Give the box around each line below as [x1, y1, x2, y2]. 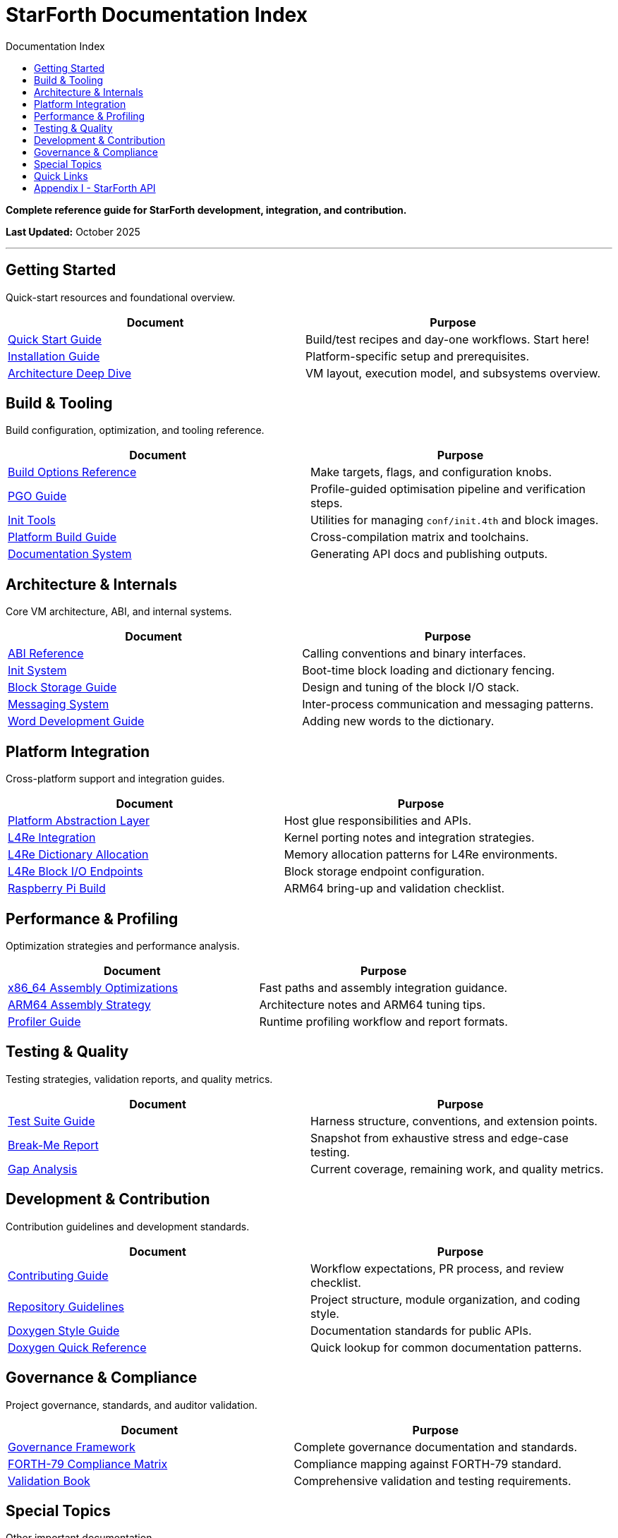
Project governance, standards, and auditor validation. [6, 1398, 257, 1411]
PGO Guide [8, 489, 67, 504]
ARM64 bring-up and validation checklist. [284, 881, 505, 896]
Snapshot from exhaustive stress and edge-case [310, 1130, 569, 1145]
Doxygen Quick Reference [8, 1340, 147, 1355]
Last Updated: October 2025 [6, 225, 140, 238]
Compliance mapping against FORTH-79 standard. [293, 1456, 562, 1471]
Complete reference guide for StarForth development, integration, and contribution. [6, 203, 407, 216]
